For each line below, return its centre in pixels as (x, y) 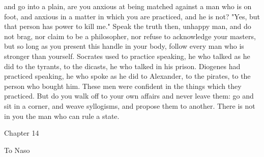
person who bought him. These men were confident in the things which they (123, 86)
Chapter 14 (22, 133)
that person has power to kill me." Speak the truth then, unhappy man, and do (128, 26)
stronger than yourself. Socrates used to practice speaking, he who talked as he (127, 56)
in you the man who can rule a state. (62, 116)
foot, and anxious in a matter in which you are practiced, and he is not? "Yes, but (132, 16)
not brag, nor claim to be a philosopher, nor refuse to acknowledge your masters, (130, 36)
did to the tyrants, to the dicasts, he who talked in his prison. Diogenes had (122, 66)
